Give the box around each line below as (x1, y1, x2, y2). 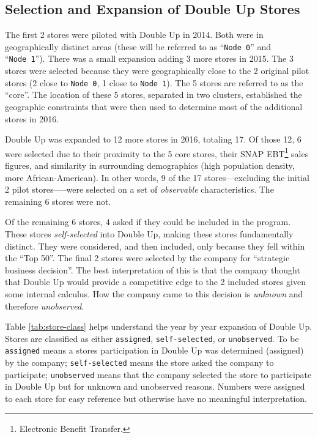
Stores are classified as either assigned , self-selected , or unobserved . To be (5, 332, 299, 344)
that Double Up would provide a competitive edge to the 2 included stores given (5, 275, 306, 288)
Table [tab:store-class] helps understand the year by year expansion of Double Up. (5, 320, 312, 333)
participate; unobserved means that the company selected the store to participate (5, 368, 312, 380)
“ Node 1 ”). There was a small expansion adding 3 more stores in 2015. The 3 (5, 52, 294, 65)
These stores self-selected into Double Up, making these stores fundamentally (5, 227, 294, 240)
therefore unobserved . (5, 299, 84, 312)
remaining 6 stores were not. (5, 195, 111, 207)
